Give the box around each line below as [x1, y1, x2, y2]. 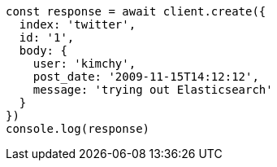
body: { [19, 44, 67, 57]
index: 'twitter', [19, 18, 136, 31]
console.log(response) [6, 122, 150, 135]
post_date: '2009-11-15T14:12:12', [32, 70, 259, 83]
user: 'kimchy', [32, 57, 136, 70]
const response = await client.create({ [6, 5, 266, 18]
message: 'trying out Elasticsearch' [32, 83, 273, 96]
